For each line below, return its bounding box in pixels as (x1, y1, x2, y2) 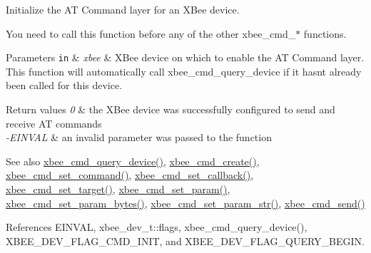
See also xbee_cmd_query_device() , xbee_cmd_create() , (6, 153, 260, 168)
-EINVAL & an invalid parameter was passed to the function (6, 130, 272, 145)
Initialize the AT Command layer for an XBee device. (6, 2, 240, 16)
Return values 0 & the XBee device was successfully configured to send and (6, 102, 335, 117)
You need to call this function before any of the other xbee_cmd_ (6, 26, 296, 41)
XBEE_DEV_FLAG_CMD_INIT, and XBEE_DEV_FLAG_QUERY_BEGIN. (6, 233, 365, 248)
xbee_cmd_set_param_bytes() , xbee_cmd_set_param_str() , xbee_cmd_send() (6, 195, 365, 210)
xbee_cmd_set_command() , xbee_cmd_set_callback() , (6, 167, 254, 182)
